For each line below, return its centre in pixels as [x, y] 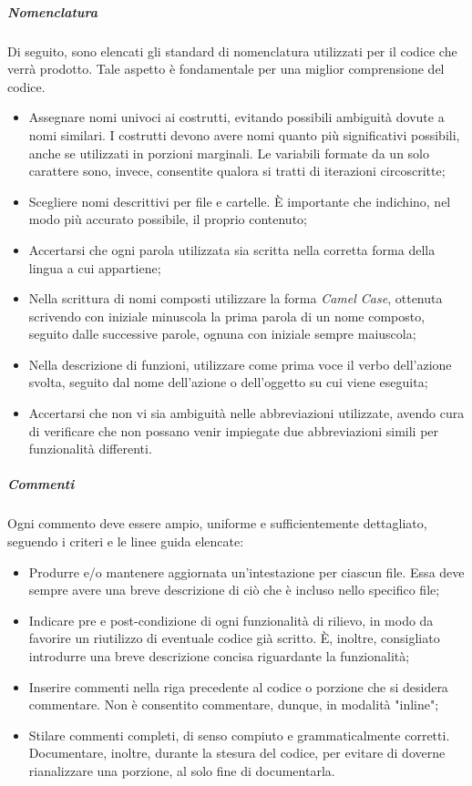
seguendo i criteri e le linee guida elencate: [126, 541]
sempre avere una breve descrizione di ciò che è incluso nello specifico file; [234, 590]
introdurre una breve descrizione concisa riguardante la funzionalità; [219, 655]
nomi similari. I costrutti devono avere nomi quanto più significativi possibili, [244, 134]
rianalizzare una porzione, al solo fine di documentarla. [182, 770]
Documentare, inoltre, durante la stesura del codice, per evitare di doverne [237, 753]
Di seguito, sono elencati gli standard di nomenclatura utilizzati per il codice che [232, 51]
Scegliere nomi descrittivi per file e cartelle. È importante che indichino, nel [240, 201]
